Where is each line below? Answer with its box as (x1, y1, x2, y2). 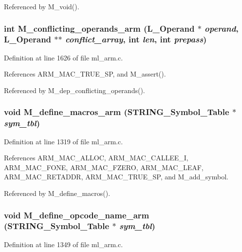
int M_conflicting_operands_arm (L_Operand (4, 22, 195, 34)
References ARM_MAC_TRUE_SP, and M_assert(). (4, 69, 166, 79)
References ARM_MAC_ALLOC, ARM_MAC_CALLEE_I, (4, 153, 188, 163)
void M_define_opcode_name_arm (4, 209, 149, 221)
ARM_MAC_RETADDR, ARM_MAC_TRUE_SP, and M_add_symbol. (4, 172, 228, 182)
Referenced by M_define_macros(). (4, 188, 111, 198)
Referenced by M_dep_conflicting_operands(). (4, 85, 145, 95)
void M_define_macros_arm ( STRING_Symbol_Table (4, 106, 229, 118)
